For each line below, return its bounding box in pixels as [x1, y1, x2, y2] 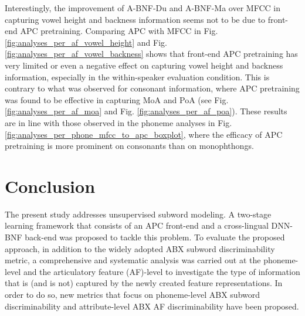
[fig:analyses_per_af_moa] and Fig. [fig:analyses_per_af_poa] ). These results [5, 105, 287, 117]
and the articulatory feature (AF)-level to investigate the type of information [23, 265, 300, 277]
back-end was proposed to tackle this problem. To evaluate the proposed [25, 231, 285, 243]
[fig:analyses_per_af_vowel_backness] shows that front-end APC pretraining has [5, 47, 298, 60]
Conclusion [5, 174, 96, 198]
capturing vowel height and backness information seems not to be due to [5, 13, 266, 25]
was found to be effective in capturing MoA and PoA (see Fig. [5, 93, 229, 106]
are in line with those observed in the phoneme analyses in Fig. [5, 116, 232, 128]
